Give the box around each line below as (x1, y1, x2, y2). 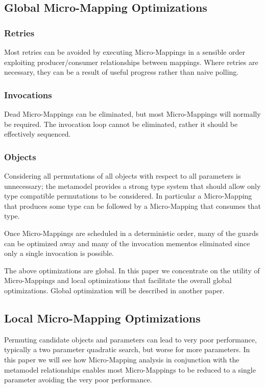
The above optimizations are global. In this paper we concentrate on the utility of (4, 265, 260, 275)
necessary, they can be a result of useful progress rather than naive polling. (4, 67, 239, 77)
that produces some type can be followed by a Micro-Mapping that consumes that (4, 200, 261, 211)
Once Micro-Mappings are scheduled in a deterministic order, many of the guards (4, 227, 259, 238)
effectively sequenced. (4, 128, 71, 139)
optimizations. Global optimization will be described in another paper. (4, 285, 225, 295)
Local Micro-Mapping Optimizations (4, 310, 201, 326)
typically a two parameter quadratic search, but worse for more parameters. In (4, 344, 250, 355)
